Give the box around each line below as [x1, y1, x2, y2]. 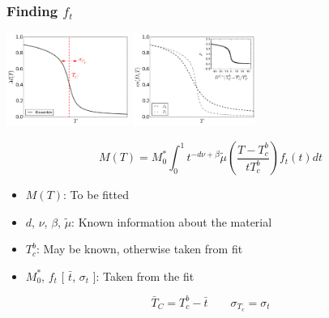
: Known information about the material [71, 213, 272, 230]
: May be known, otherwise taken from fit [36, 240, 243, 257]
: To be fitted [63, 186, 129, 203]
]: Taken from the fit [92, 267, 194, 284]
